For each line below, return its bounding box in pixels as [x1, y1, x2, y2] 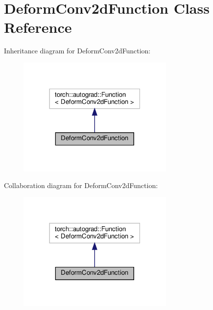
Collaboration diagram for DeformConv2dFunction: [4, 180, 158, 190]
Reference [4, 17, 72, 37]
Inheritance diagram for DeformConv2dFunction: [4, 46, 151, 56]
